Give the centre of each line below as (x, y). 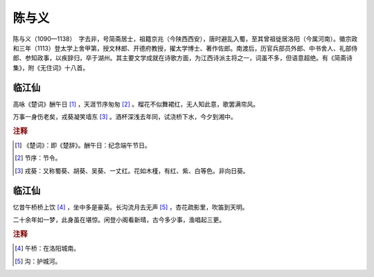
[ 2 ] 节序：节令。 (38, 158)
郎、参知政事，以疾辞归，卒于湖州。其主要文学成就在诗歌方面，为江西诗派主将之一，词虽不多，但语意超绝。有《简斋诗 (182, 58)
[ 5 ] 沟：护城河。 (38, 261)
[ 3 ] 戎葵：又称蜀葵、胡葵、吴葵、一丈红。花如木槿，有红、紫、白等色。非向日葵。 (132, 170)
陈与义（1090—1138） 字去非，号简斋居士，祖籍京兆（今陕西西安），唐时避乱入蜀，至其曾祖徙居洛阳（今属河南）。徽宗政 (185, 39)
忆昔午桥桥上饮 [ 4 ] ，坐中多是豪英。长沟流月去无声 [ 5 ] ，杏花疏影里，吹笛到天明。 (131, 207)
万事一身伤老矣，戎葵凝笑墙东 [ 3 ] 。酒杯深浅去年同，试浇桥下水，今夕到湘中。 (125, 117)
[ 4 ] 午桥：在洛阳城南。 (47, 249)
